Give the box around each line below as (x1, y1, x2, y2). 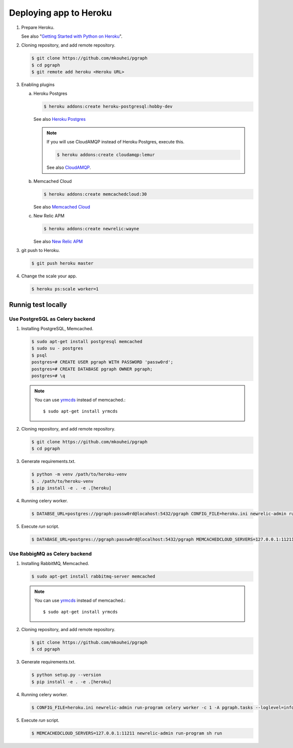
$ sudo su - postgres (31, 345, 84, 351)
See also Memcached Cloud (33, 204, 90, 210)
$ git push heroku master (31, 261, 94, 266)
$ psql (31, 352, 47, 358)
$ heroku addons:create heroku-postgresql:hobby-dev (43, 104, 173, 110)
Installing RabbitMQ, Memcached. (21, 560, 89, 566)
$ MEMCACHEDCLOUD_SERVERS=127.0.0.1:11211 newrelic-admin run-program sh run (31, 730, 222, 736)
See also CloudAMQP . (46, 164, 91, 171)
